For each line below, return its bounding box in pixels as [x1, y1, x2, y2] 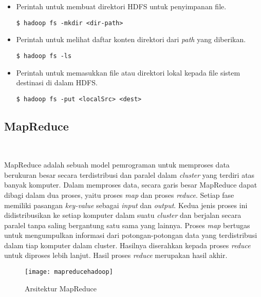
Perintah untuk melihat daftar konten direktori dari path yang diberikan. [16, 34, 246, 45]
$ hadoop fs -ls [16, 52, 72, 60]
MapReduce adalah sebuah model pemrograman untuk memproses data [4, 159, 230, 170]
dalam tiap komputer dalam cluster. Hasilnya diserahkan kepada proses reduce [4, 239, 251, 250]
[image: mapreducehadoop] [25, 268, 113, 276]
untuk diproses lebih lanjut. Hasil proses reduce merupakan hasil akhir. [4, 250, 228, 261]
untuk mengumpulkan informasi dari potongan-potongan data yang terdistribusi [4, 230, 257, 240]
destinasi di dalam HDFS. [16, 77, 98, 88]
